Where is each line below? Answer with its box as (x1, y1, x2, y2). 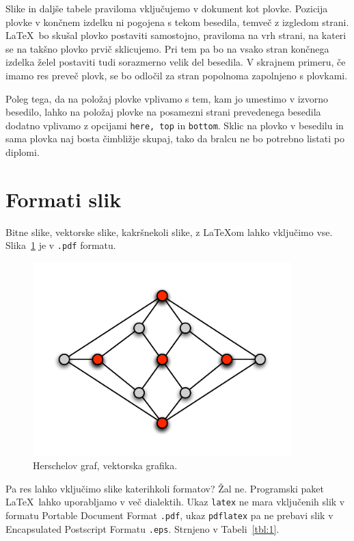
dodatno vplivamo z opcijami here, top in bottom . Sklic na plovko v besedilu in (5, 118, 344, 132)
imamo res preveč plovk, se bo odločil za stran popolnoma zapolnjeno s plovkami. (5, 68, 348, 82)
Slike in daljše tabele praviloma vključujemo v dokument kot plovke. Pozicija (5, 1, 328, 15)
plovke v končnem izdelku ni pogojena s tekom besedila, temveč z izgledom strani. (5, 14, 349, 29)
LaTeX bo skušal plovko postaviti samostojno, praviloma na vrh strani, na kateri (5, 28, 346, 42)
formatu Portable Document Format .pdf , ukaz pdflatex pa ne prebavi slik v (5, 507, 333, 522)
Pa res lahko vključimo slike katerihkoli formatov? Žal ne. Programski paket (5, 481, 324, 495)
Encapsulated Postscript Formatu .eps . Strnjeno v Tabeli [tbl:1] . (5, 521, 280, 536)
